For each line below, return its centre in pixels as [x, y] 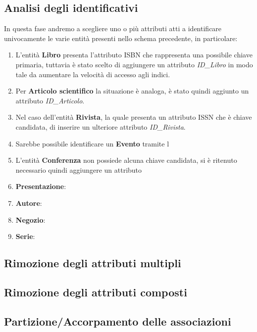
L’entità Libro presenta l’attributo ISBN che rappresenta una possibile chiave [134, 55]
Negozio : [30, 219]
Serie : [25, 236]
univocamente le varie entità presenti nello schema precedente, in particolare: [121, 38]
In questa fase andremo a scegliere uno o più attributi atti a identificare [113, 28]
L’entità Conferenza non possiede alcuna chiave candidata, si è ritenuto [126, 160]
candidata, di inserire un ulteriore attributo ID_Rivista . [101, 126]
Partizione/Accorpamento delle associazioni [118, 321]
